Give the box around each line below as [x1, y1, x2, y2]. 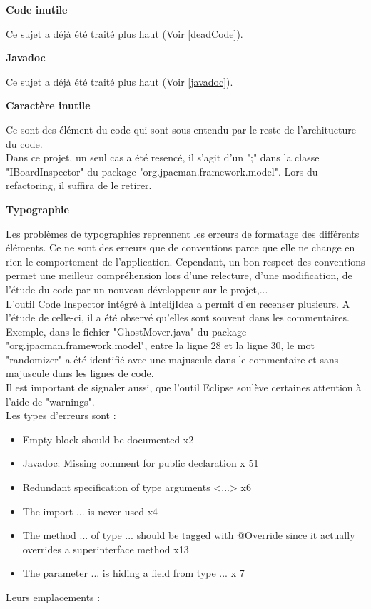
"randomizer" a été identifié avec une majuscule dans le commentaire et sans [6, 351, 339, 366]
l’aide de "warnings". [6, 393, 95, 408]
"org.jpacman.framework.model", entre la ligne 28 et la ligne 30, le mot [6, 338, 315, 353]
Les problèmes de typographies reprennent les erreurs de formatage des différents [6, 226, 360, 241]
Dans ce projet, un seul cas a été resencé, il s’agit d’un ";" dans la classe [6, 150, 320, 165]
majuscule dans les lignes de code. [6, 366, 154, 381]
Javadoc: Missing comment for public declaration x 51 [22, 456, 259, 470]
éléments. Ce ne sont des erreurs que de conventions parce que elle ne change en [6, 240, 355, 255]
